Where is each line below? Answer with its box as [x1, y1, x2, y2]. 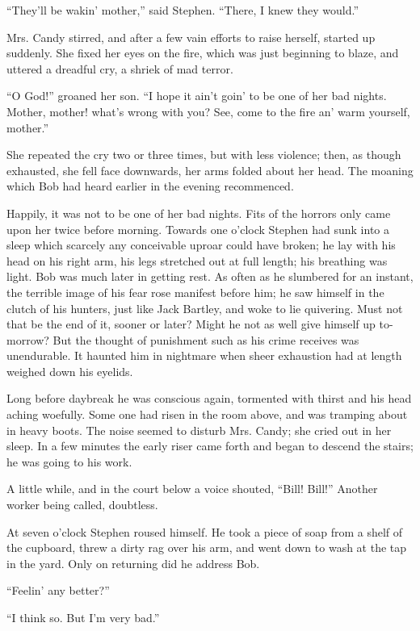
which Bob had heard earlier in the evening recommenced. [6, 178, 294, 194]
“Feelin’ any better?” [6, 582, 110, 599]
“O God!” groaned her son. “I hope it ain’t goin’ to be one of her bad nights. [6, 87, 387, 104]
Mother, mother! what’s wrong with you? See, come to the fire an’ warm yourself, [6, 102, 410, 119]
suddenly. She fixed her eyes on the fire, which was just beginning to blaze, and [6, 44, 399, 61]
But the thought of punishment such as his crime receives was [52, 331, 359, 348]
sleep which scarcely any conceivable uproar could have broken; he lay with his [6, 236, 396, 253]
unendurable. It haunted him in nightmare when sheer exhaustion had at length [6, 347, 402, 364]
